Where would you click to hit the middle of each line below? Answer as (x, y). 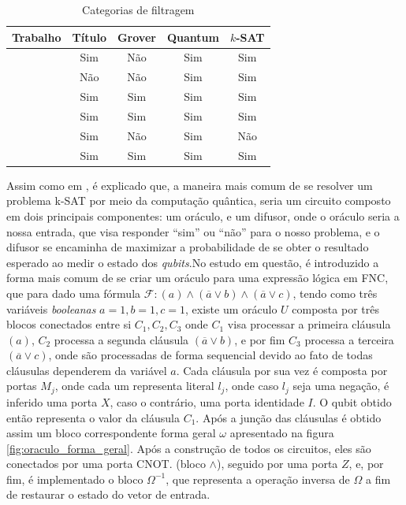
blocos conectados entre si (69, 324)
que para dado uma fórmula (74, 293)
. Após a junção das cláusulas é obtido (289, 417)
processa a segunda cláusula (121, 339)
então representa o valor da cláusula (93, 417)
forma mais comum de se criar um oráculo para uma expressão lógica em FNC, (197, 278)
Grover (136, 37)
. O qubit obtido (352, 401)
